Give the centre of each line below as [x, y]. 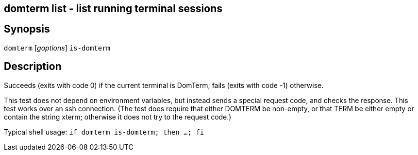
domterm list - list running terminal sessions [113, 9]
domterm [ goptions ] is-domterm [57, 48]
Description [33, 67]
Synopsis [27, 29]
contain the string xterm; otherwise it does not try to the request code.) [118, 117]
